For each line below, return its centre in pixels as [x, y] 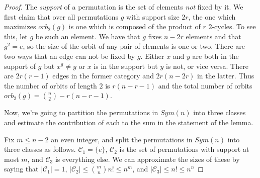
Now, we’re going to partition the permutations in [81, 112]
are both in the [215, 56]
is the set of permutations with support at [184, 149]
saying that [21, 169]
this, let [16, 36]
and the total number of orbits [205, 85]
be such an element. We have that [88, 36]
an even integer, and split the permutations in [122, 139]
